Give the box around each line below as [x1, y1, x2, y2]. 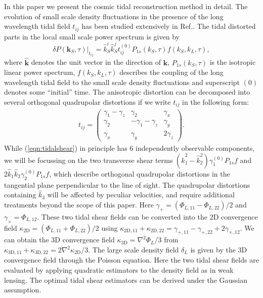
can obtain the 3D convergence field [4, 234, 115, 245]
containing [4, 189, 36, 200]
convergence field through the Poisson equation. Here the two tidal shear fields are [4, 254, 259, 265]
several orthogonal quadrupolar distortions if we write [4, 96, 171, 107]
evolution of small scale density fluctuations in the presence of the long [4, 11, 224, 21]
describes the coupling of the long [119, 67, 224, 77]
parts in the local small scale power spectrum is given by [4, 31, 180, 41]
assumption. [4, 284, 41, 295]
